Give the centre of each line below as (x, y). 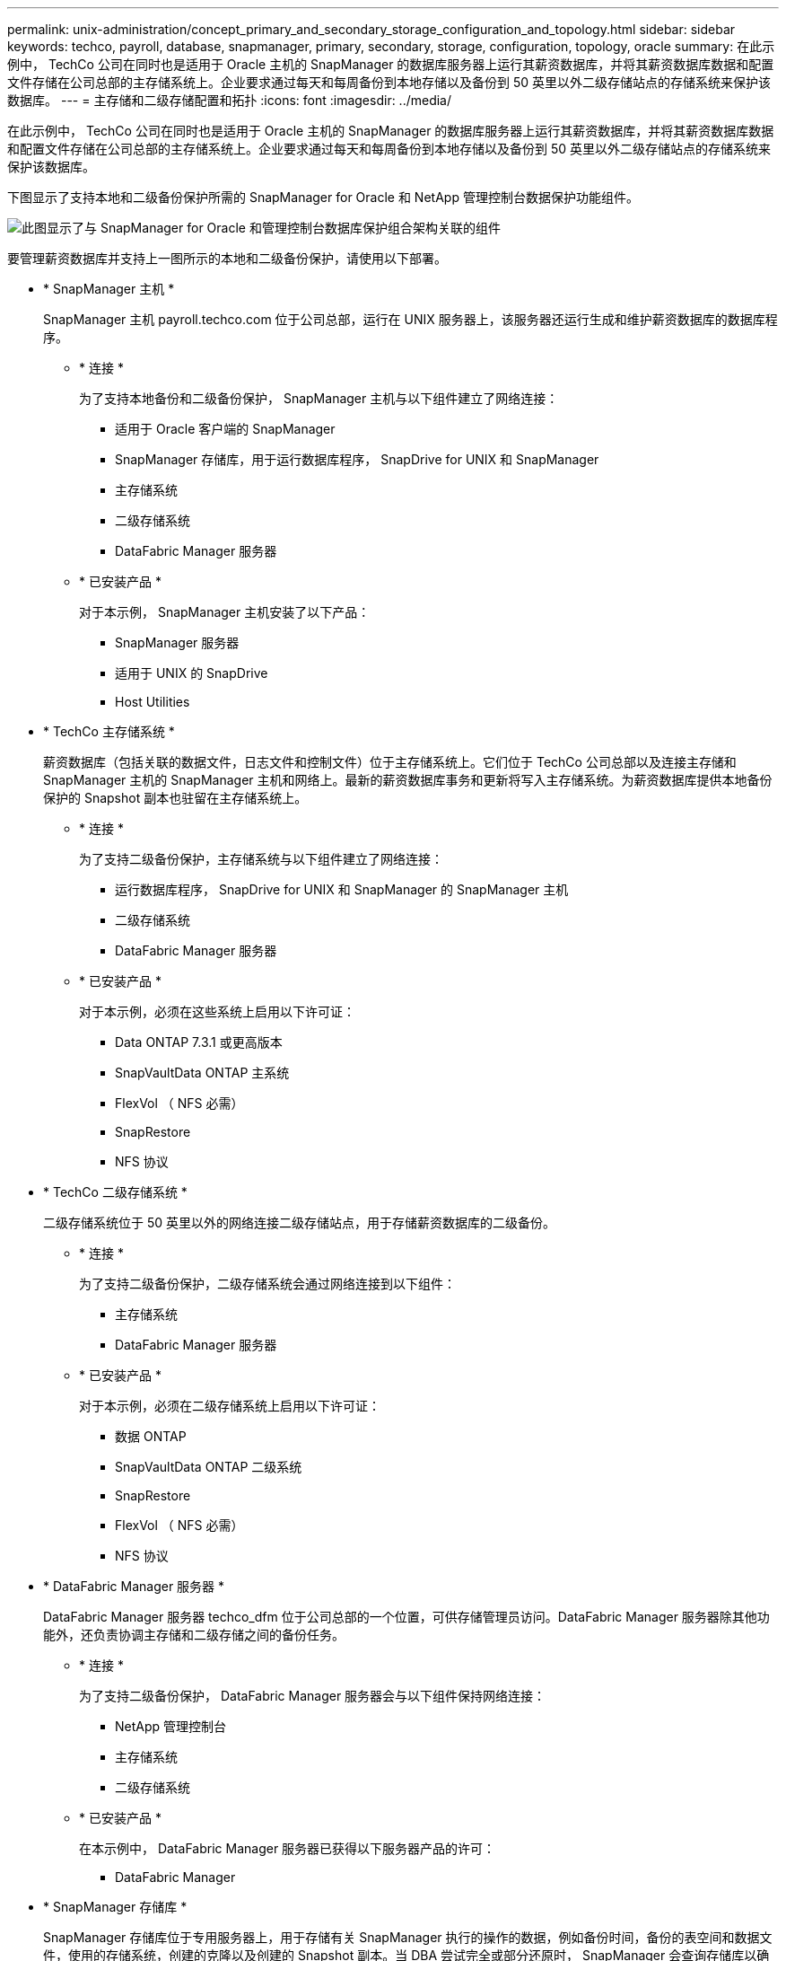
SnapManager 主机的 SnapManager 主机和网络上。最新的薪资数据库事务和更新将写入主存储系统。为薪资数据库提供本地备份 (408, 780)
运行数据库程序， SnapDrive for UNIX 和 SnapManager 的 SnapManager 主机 (342, 889)
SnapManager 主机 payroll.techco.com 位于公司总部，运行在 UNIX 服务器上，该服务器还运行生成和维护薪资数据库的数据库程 (410, 319)
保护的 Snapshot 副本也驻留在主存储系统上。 (175, 798)
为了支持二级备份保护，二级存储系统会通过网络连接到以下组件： (267, 1284)
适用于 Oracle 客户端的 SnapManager (225, 429)
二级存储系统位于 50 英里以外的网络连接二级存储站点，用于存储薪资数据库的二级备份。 (300, 1222)
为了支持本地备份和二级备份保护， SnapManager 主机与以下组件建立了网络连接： (319, 398)
